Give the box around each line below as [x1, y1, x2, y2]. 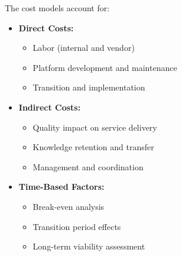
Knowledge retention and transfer [32, 141, 154, 153]
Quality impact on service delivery [32, 121, 157, 133]
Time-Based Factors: [18, 180, 105, 193]
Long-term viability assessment [32, 240, 145, 252]
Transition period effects [32, 220, 121, 232]
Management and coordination [32, 160, 144, 173]
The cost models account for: [5, 2, 110, 14]
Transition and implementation [32, 81, 145, 93]
